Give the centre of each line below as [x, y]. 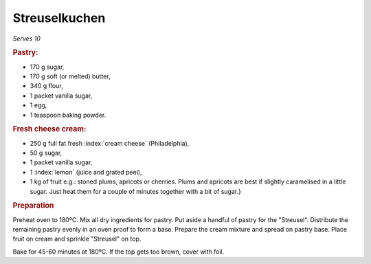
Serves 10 [27, 38]
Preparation [33, 206]
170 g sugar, [47, 67]
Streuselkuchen [59, 18]
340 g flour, [46, 86]
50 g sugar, [46, 153]
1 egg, [38, 105]
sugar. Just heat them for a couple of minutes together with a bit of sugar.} [136, 191]
